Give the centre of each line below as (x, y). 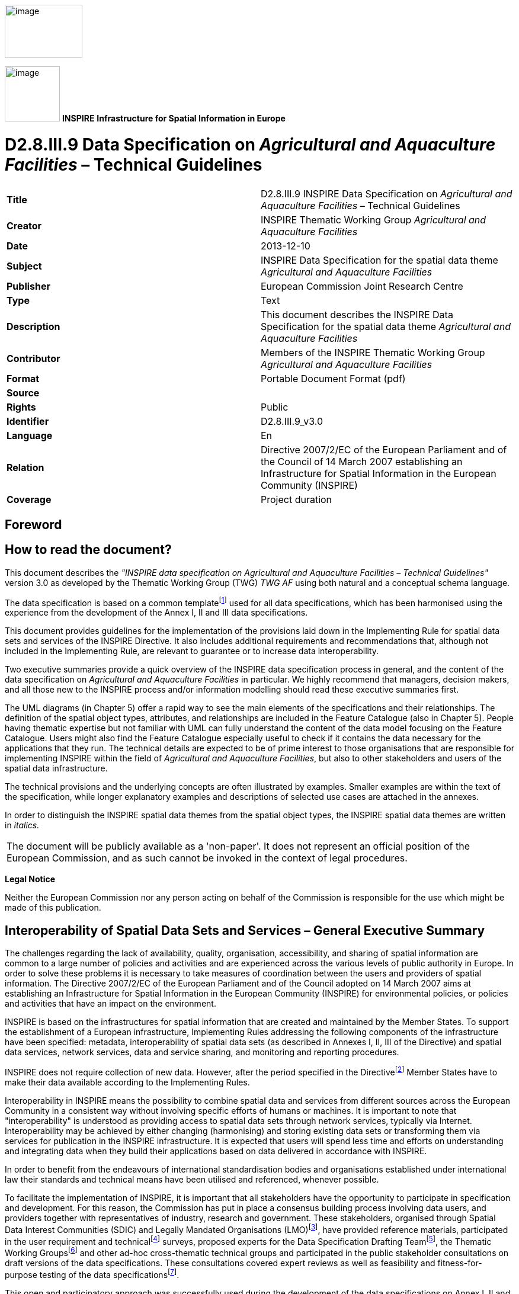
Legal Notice (30, 879)
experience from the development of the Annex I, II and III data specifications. (156, 613)
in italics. (22, 825)
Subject (24, 266)
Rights (21, 407)
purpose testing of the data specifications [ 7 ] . (92, 1274)
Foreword (33, 524)
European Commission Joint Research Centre (362, 286)
